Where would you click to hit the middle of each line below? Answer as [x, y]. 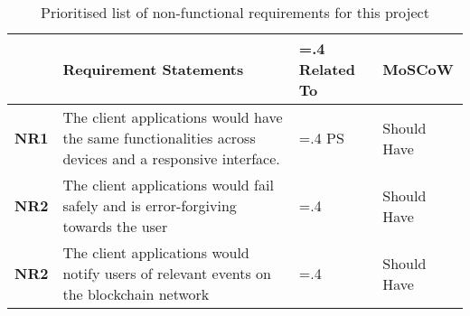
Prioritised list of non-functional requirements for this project [235, 12]
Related [327, 69]
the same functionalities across [159, 138]
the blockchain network [136, 294]
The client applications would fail [168, 185]
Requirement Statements [153, 69]
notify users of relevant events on [167, 273]
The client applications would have [173, 117]
